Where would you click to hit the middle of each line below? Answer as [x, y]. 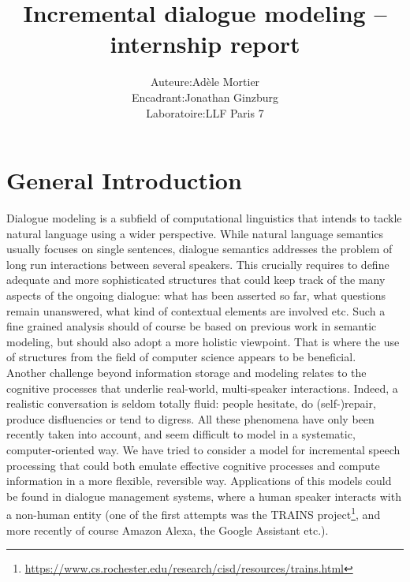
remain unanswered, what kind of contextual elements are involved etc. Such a [196, 310]
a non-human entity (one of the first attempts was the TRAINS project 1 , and [194, 513]
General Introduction [124, 180]
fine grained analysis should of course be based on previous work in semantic [192, 326]
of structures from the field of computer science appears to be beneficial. [181, 357]
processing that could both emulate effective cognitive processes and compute [193, 465]
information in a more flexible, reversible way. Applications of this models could [199, 481]
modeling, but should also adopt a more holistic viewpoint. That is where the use [203, 341]
